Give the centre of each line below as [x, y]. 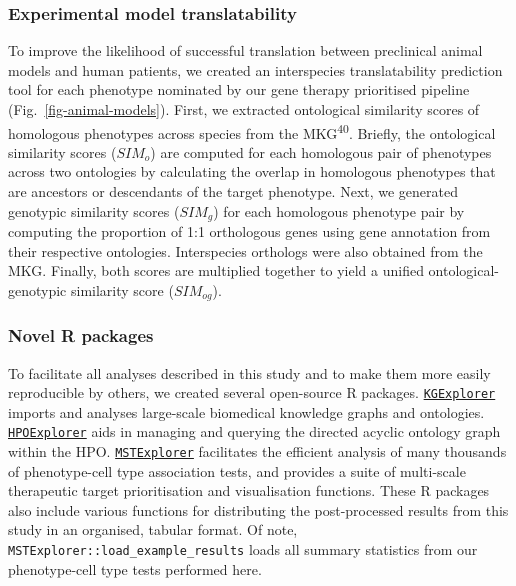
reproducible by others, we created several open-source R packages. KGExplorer [252, 392]
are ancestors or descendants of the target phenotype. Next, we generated [233, 191]
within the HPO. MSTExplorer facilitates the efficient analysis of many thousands [257, 451]
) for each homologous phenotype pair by [339, 210]
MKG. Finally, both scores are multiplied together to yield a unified [216, 270]
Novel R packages [81, 335]
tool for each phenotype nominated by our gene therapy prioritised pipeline [239, 89]
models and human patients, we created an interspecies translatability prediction [255, 69]
